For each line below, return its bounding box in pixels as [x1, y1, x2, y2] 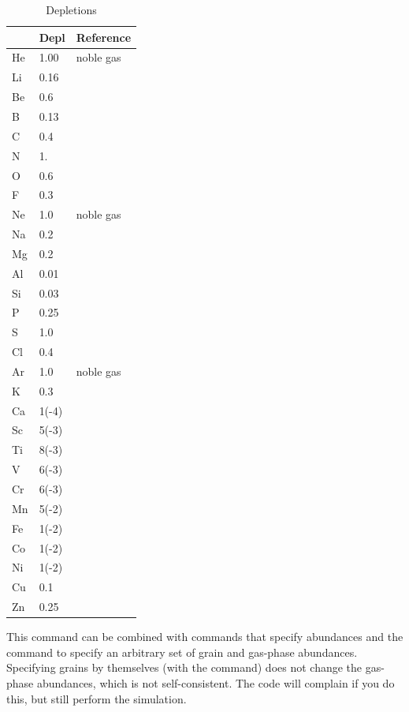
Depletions [46, 2, 97, 17]
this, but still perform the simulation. [6, 690, 187, 706]
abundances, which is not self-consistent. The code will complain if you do [36, 674, 395, 691]
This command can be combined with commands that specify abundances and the [6, 628, 403, 645]
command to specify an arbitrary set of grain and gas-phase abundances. [6, 643, 358, 660]
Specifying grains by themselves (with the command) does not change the [6, 659, 363, 676]
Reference [76, 28, 132, 45]
